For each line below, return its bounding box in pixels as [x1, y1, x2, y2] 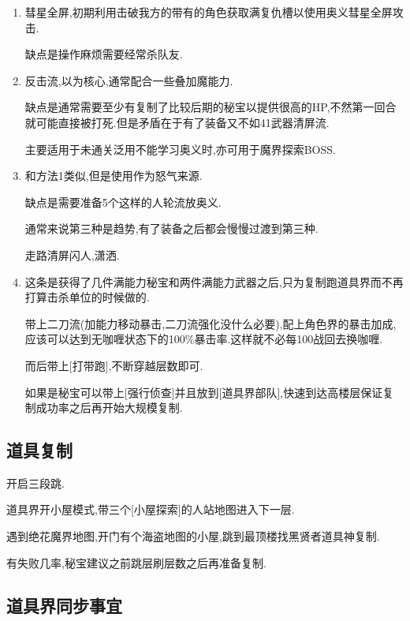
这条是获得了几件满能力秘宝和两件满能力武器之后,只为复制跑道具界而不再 [24, 273, 404, 290]
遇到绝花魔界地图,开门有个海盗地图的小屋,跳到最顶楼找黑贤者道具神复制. [6, 528, 380, 544]
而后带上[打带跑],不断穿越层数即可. [24, 357, 203, 373]
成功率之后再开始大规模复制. [35, 399, 183, 416]
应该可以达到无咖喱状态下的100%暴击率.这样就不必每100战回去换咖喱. [24, 331, 383, 347]
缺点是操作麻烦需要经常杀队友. [24, 46, 183, 62]
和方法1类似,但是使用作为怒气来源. [24, 167, 203, 184]
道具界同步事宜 [6, 593, 122, 617]
